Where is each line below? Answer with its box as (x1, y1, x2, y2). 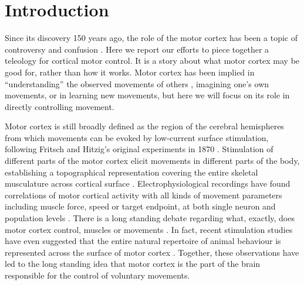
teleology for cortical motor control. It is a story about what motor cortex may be (5, 54, 300, 67)
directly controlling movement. (5, 100, 114, 112)
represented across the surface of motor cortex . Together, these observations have (5, 246, 299, 258)
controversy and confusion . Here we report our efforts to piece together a (5, 43, 269, 55)
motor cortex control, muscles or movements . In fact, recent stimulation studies (5, 223, 293, 235)
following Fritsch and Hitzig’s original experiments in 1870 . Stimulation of (5, 143, 273, 155)
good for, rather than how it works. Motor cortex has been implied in (5, 66, 255, 78)
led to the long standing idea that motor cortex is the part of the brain (5, 257, 261, 270)
